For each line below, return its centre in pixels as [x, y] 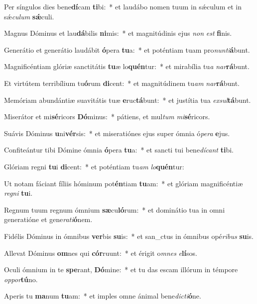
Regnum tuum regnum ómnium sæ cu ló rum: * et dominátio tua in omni [115, 209]
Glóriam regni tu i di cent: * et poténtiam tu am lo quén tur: [94, 166]
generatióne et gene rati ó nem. [48, 219]
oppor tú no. [21, 279]
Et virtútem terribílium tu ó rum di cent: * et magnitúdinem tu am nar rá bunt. [122, 83]
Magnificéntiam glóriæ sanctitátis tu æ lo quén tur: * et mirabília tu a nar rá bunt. [127, 66]
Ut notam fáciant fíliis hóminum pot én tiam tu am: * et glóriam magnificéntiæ [124, 183]
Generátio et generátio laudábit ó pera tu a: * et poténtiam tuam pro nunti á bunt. [127, 49]
